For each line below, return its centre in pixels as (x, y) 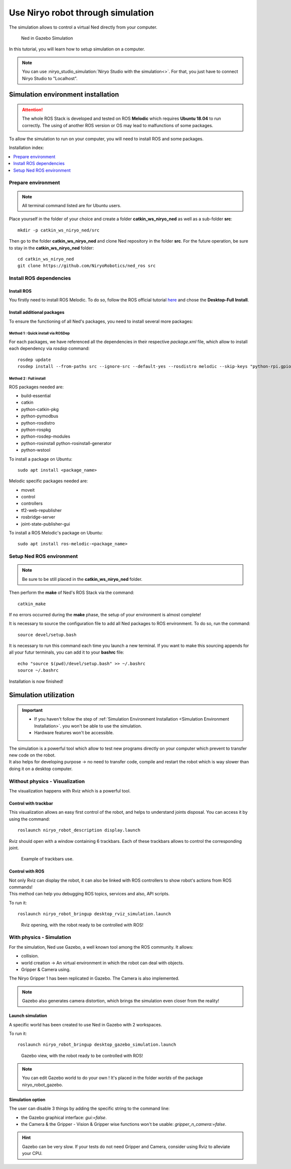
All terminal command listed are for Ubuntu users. (72, 205)
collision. (30, 956)
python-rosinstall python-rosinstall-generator (66, 443)
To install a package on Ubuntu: (41, 459)
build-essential (36, 395)
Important (32, 710)
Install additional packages (37, 313)
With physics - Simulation (40, 938)
